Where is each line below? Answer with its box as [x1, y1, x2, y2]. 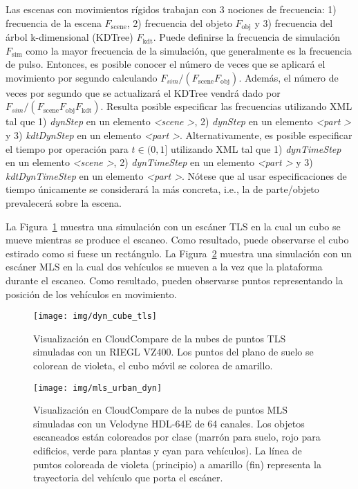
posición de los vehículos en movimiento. [6, 286, 177, 301]
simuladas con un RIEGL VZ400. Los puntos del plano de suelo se [33, 344, 314, 359]
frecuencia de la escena [6, 15, 102, 30]
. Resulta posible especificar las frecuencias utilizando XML [100, 99, 352, 113]
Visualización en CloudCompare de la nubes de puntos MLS [33, 403, 288, 417]
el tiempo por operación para [6, 141, 129, 156]
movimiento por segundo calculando [6, 70, 158, 84]
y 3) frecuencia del [254, 15, 333, 30]
